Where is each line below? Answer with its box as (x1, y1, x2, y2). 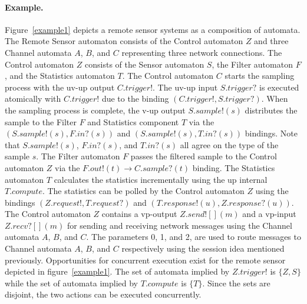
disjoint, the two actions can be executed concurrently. (5, 288, 202, 300)
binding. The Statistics (192, 161, 275, 173)
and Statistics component (87, 115, 179, 128)
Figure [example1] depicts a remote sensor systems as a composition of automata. (5, 23, 301, 35)
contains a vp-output (101, 208, 177, 220)
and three (254, 35, 289, 47)
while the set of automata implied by (5, 276, 138, 289)
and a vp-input (242, 208, 296, 220)
